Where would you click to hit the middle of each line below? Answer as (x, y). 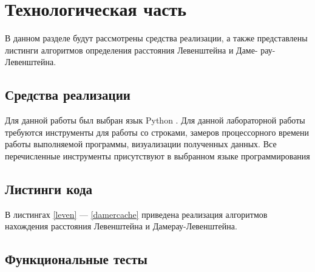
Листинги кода (49, 188)
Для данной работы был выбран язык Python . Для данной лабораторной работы (155, 120)
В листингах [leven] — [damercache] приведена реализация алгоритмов (136, 214)
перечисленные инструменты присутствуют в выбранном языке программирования (157, 155)
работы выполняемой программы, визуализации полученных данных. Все (141, 144)
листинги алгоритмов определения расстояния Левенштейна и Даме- (131, 50)
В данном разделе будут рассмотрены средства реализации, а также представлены (156, 38)
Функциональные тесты (76, 259)
